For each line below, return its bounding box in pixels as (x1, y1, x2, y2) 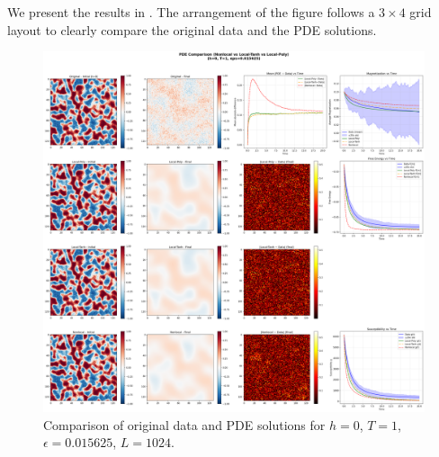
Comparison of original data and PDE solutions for (43, 415, 326, 434)
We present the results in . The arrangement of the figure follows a (7, 3, 375, 21)
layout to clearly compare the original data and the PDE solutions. (7, 20, 377, 39)
